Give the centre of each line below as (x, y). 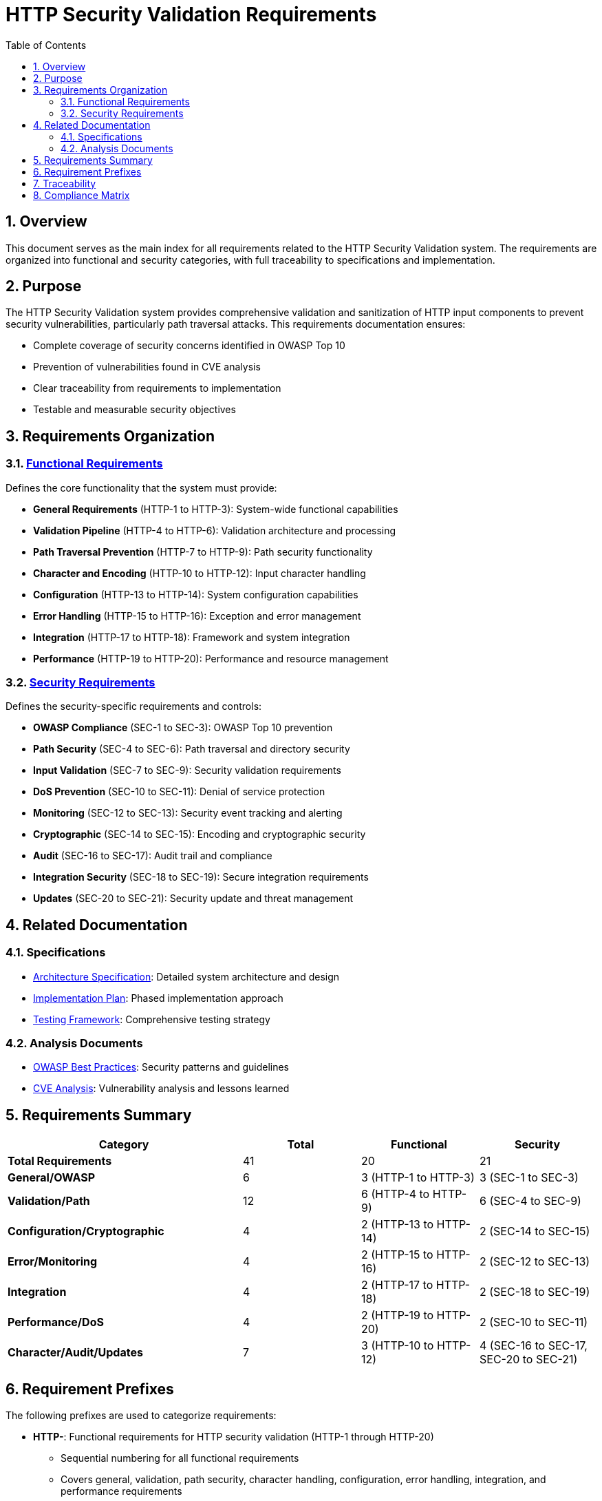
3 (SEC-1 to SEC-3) (529, 1178)
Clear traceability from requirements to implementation (157, 388)
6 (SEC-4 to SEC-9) (530, 1201)
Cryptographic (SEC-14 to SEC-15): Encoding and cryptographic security (200, 835)
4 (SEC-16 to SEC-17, (534, 1346)
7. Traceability (65, 183)
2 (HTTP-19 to (398, 1315)
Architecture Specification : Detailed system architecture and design (186, 976)
